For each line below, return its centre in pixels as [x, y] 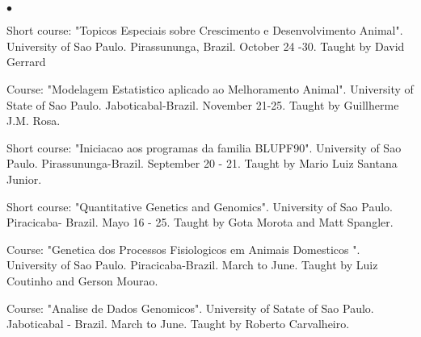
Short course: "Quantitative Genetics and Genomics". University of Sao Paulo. [200, 206]
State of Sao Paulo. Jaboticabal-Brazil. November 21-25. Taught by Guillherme [203, 104]
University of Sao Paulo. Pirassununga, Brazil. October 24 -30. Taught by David [206, 46]
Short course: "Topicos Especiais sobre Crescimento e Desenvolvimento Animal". [205, 30]
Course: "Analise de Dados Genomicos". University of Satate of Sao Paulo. [190, 308]
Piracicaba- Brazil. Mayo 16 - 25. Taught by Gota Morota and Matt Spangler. [200, 222]
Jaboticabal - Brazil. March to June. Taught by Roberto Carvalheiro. [178, 324]
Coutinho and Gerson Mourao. [82, 280]
